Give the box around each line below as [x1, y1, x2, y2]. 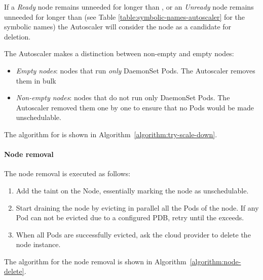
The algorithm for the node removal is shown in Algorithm [4, 256, 186, 266]
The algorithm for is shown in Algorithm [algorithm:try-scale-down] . [4, 129, 217, 139]
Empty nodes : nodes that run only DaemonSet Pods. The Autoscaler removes [16, 65, 255, 75]
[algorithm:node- [190, 256, 241, 266]
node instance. [16, 239, 61, 250]
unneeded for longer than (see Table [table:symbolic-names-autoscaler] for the [4, 11, 245, 22]
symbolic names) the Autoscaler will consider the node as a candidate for [4, 21, 232, 32]
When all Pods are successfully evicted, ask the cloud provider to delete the [16, 229, 251, 239]
